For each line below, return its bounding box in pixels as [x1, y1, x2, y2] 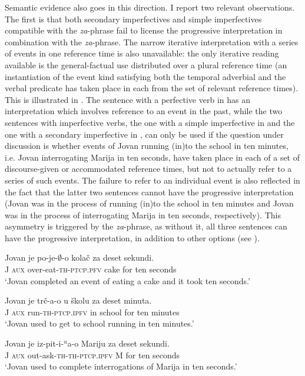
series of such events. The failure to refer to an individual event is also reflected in [5, 174, 300, 186]
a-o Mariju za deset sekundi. [67, 337, 170, 350]
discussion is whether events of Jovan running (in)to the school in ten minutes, [5, 139, 289, 152]
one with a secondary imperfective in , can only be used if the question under [5, 128, 284, 140]
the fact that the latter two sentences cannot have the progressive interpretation [5, 185, 294, 198]
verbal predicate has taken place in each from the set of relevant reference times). [5, 82, 299, 94]
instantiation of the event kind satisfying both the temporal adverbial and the [5, 70, 286, 82]
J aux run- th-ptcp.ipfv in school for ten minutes [5, 305, 180, 318]
